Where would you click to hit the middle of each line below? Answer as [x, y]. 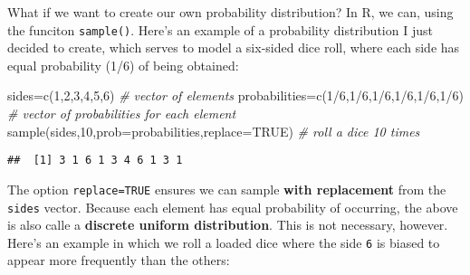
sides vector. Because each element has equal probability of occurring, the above [233, 207]
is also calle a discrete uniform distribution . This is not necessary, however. [228, 225]
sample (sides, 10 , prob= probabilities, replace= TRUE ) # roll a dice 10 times [214, 131]
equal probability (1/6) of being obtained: [123, 65]
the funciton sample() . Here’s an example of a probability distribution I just [220, 29]
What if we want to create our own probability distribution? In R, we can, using [230, 12]
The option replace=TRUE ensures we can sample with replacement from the [227, 189]
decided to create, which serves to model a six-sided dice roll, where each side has [234, 47]
